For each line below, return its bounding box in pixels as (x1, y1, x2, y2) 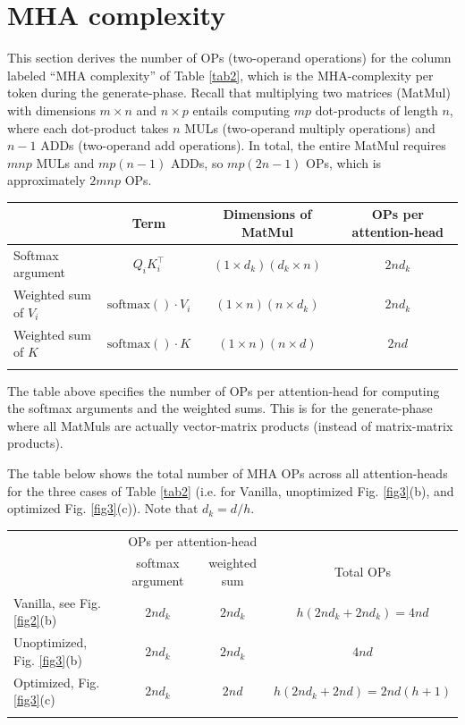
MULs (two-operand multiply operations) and (184, 118, 435, 137)
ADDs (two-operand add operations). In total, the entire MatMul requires (40, 136, 446, 155)
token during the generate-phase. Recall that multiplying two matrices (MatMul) (7, 83, 451, 102)
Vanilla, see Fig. (13, 593, 101, 611)
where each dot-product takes (7, 118, 169, 137)
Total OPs (334, 562, 391, 581)
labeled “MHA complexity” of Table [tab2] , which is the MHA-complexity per (7, 65, 434, 84)
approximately (7, 171, 86, 190)
